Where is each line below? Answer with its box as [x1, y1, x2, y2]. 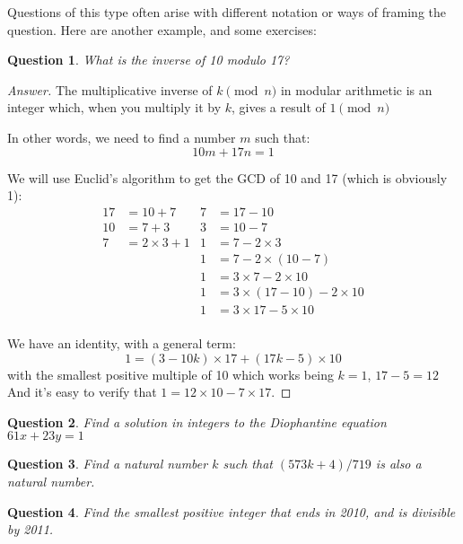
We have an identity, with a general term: [7, 334, 236, 352]
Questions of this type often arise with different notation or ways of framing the [7, 3, 446, 21]
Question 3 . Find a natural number [7, 454, 208, 473]
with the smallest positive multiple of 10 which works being [7, 364, 334, 383]
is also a [375, 454, 422, 473]
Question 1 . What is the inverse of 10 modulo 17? [7, 50, 290, 69]
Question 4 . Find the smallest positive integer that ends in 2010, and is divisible [7, 502, 456, 521]
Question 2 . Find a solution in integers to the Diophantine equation [7, 412, 387, 431]
